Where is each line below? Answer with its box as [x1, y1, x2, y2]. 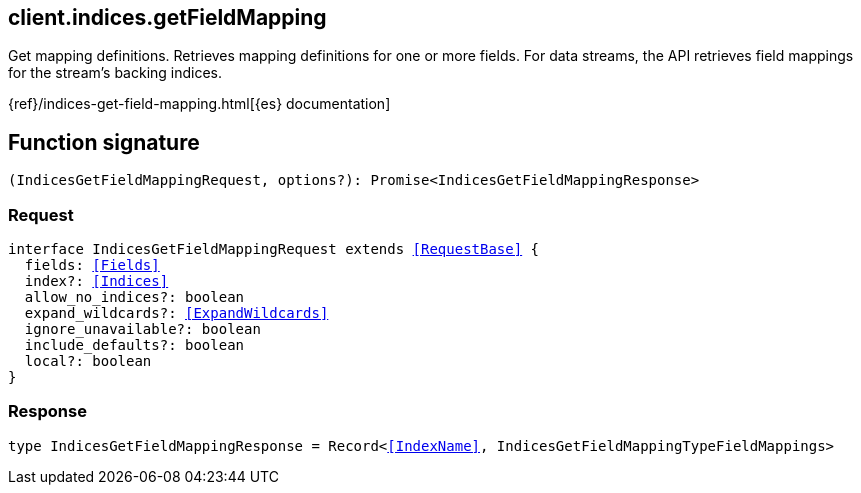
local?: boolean [24, 353, 152, 370]
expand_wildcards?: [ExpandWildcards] [24, 305, 329, 322]
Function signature [8, 129, 200, 155]
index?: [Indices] [24, 273, 169, 290]
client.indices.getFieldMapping [8, 5, 327, 30]
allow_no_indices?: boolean [24, 289, 245, 306]
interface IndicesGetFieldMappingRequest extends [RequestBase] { [8, 241, 540, 258]
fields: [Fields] [24, 257, 160, 274]
